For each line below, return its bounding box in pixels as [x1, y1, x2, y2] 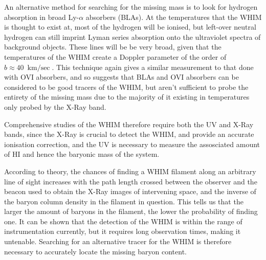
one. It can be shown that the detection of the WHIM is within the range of [4, 216, 242, 226]
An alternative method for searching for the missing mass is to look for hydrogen [4, 2, 258, 12]
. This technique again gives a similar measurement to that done [52, 61, 254, 72]
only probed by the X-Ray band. [4, 101, 106, 112]
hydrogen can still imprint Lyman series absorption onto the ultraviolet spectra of [4, 31, 261, 42]
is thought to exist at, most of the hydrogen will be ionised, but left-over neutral [4, 21, 256, 32]
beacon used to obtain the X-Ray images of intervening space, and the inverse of [4, 186, 256, 197]
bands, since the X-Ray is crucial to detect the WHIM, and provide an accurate [4, 129, 254, 139]
